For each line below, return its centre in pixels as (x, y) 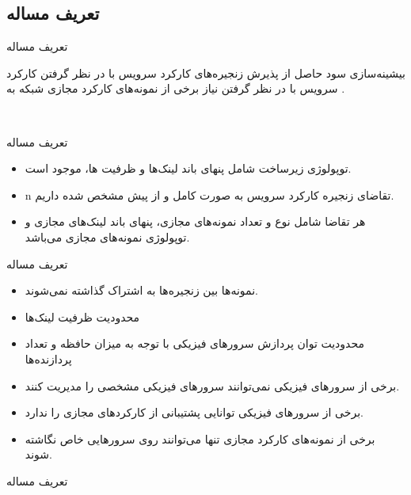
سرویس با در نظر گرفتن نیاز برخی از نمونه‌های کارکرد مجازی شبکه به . (176, 88)
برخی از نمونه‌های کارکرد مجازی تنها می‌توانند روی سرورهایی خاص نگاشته (200, 438)
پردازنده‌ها (48, 358)
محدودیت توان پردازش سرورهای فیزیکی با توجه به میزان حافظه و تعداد (194, 343)
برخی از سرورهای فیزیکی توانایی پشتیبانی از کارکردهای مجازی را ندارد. (194, 412)
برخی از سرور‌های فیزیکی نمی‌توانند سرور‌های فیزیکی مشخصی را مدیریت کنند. (212, 385)
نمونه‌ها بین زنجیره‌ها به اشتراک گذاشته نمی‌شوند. (141, 290)
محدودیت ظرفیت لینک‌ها (82, 316)
